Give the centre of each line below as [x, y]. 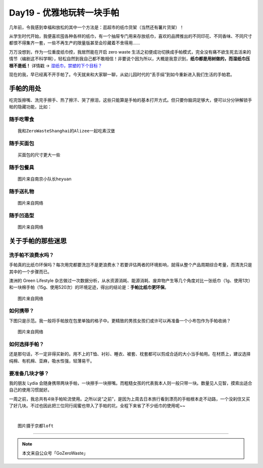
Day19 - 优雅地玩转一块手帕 [64, 13]
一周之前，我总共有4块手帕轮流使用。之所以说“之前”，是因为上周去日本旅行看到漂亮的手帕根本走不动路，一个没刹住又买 [130, 399]
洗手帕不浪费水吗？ [32, 255]
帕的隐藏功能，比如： [30, 107]
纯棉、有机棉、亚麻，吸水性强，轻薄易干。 [52, 361]
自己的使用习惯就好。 [30, 390]
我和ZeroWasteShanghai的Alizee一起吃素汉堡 [66, 131]
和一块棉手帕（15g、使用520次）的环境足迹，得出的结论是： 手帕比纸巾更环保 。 [89, 287]
